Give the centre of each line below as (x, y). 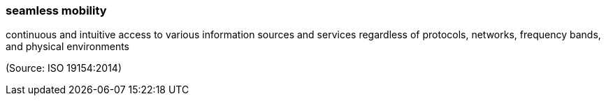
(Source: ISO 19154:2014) (64, 68)
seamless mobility (56, 10)
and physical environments (67, 47)
